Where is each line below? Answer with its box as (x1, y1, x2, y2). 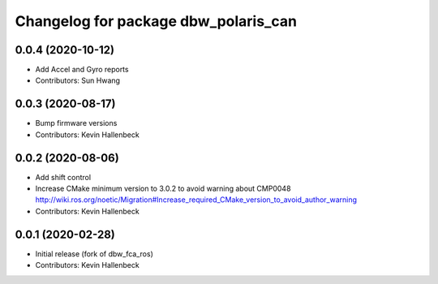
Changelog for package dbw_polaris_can (15, 12, 298, 30)
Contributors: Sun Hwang (35, 75, 121, 85)
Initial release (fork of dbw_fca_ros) (35, 248, 154, 259)
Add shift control (35, 172, 92, 182)
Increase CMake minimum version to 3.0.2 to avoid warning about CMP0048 (35, 183, 291, 194)
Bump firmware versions (35, 118, 118, 128)
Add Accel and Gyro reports (35, 65, 129, 75)
